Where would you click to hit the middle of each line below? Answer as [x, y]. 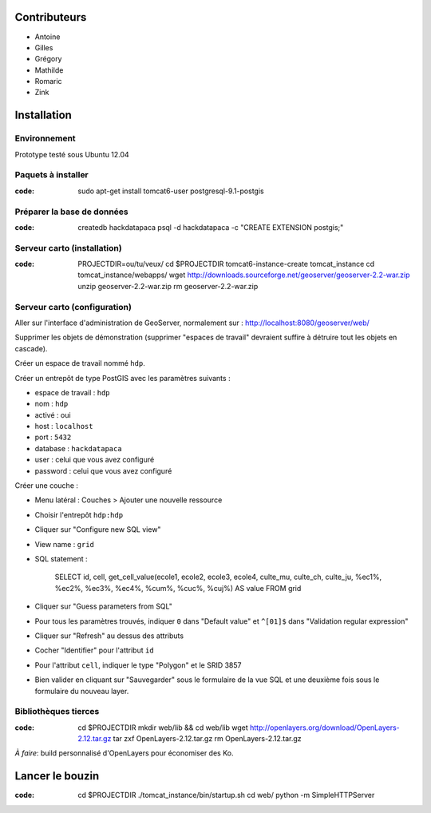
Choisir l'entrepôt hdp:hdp [79, 514]
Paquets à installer [52, 175]
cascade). [31, 348]
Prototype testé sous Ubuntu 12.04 [72, 154]
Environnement [45, 138]
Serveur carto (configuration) [73, 307]
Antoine [47, 37]
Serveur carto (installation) [69, 248]
